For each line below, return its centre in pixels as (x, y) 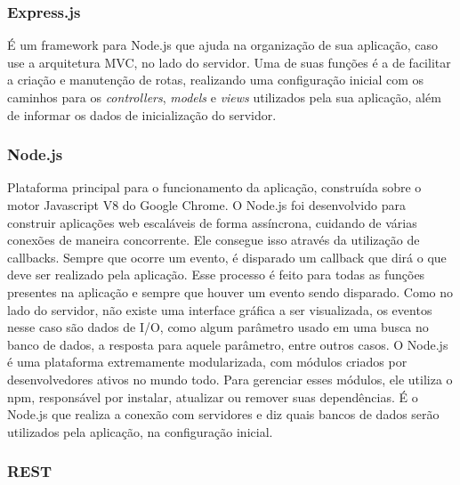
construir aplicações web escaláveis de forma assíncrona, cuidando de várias (212, 222)
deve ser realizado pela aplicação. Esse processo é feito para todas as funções (216, 275)
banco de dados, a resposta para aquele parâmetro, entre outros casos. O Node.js (228, 344)
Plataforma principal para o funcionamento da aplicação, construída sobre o (214, 187)
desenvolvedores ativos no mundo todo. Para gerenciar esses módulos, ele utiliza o (230, 379)
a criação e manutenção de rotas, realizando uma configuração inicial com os (216, 80)
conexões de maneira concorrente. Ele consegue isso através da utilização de (214, 240)
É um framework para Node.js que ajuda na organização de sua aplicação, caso (222, 45)
